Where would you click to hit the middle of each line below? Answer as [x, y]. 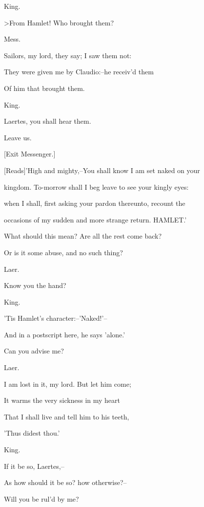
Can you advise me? [34, 351]
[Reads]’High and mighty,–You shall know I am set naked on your [102, 170]
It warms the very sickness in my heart [62, 400]
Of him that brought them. [44, 88]
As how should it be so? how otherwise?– [65, 482]
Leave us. [18, 137]
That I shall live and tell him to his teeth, [67, 416]
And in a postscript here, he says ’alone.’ [65, 334]
